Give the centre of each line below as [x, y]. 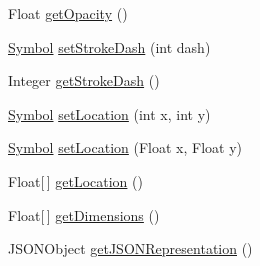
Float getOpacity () [68, 13]
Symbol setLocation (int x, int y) [109, 113]
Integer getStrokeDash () [84, 80]
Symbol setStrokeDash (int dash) [109, 46]
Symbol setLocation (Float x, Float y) [125, 147]
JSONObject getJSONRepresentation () [130, 248]
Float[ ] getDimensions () [84, 214]
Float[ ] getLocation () [75, 180]
